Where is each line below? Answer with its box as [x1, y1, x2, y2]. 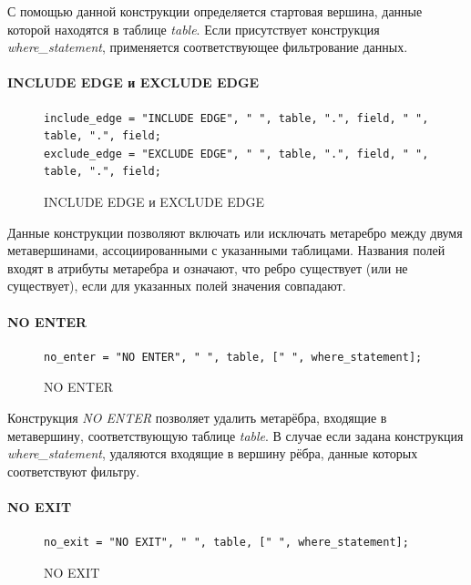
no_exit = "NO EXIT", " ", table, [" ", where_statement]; [44, 536, 409, 549]
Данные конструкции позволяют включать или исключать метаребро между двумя [7, 222, 463, 241]
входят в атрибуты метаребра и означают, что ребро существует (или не [7, 258, 408, 277]
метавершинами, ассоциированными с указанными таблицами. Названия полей [7, 241, 445, 260]
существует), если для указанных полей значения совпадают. [7, 276, 346, 295]
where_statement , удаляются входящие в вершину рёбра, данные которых [7, 444, 418, 463]
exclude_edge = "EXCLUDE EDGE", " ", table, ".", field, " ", [44, 147, 429, 160]
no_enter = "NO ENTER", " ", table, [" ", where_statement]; [44, 350, 423, 364]
